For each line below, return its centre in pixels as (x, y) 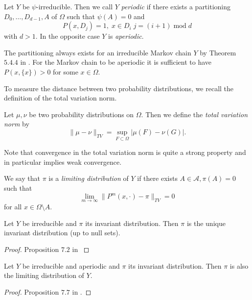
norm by (17, 124)
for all (13, 207)
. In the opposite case (68, 36)
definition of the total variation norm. (60, 98)
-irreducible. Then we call (75, 6)
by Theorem (218, 52)
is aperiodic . (126, 36)
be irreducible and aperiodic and (71, 265)
